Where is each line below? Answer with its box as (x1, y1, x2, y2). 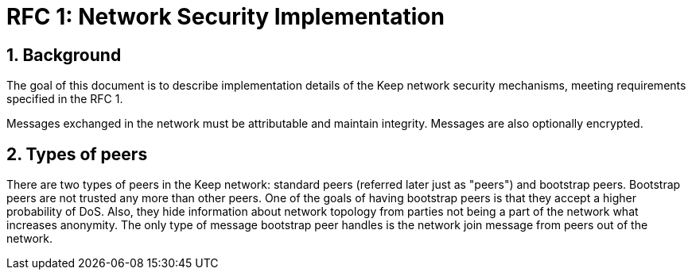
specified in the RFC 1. (6, 92, 123, 106)
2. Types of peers (6, 144, 148, 164)
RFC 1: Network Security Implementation (6, 3, 445, 30)
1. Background (6, 44, 122, 65)
